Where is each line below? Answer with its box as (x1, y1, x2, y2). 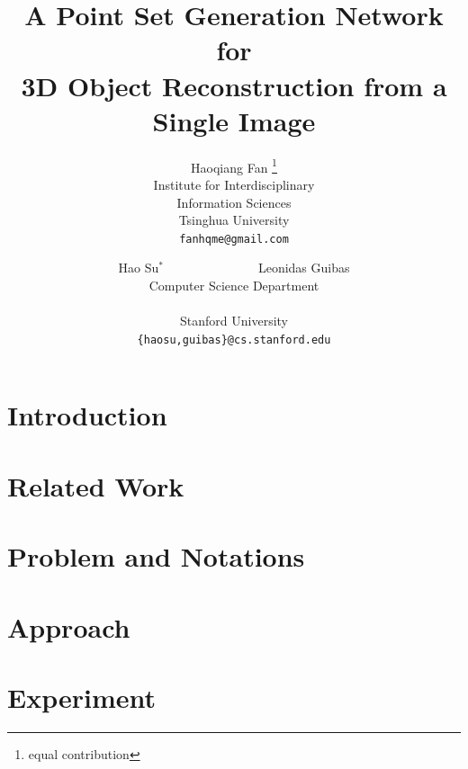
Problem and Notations (7, 538, 305, 575)
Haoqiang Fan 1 (191, 155, 277, 176)
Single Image (152, 102, 316, 139)
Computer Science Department (148, 275, 319, 294)
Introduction (7, 397, 167, 434)
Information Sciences (176, 192, 292, 211)
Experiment (7, 678, 157, 715)
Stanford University (180, 311, 288, 330)
